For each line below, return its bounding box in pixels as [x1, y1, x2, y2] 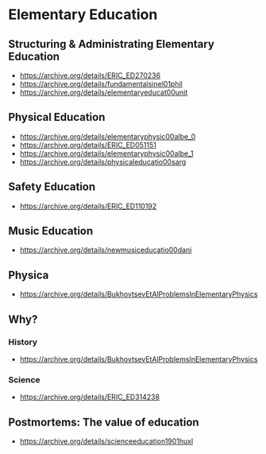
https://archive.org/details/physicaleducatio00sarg [19, 157, 187, 166]
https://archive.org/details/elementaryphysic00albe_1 [19, 149, 194, 158]
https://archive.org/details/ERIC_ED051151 [19, 140, 156, 149]
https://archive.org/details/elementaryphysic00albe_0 [19, 131, 196, 141]
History [8, 336, 38, 347]
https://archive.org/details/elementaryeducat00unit [19, 87, 188, 97]
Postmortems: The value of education [8, 415, 200, 429]
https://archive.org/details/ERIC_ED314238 [19, 392, 160, 402]
